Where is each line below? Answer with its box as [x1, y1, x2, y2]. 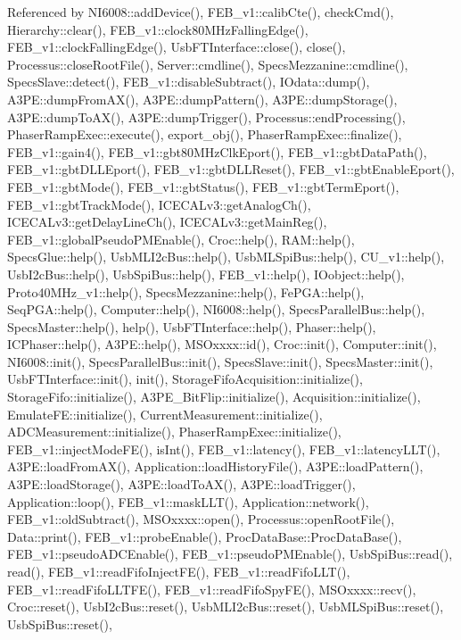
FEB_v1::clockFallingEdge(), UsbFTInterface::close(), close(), [7, 37, 346, 56]
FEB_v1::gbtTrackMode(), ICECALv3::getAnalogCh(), [7, 195, 311, 213]
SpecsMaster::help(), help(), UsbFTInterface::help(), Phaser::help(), [7, 317, 376, 336]
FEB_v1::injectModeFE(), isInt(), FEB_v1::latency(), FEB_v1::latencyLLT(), [7, 439, 440, 458]
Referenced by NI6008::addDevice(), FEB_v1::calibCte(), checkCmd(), [7, 3, 394, 21]
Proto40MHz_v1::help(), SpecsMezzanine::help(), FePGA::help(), [7, 282, 365, 301]
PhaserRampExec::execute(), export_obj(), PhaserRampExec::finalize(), [7, 125, 402, 144]
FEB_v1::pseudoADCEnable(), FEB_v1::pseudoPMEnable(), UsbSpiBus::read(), [7, 544, 453, 563]
